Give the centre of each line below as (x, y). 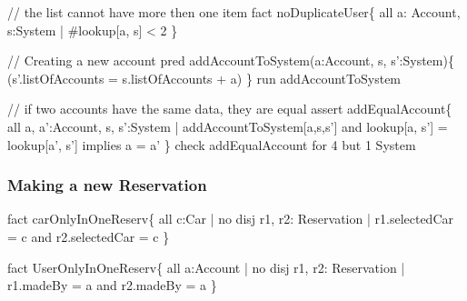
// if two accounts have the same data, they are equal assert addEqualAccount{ (230, 109)
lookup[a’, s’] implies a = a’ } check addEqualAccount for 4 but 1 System (212, 144)
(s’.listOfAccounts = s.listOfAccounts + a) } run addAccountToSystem (204, 78)
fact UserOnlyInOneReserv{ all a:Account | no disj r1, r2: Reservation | (206, 267)
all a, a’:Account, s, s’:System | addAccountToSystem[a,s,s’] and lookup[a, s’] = (228, 126)
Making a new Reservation (107, 185)
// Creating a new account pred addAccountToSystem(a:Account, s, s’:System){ (231, 60)
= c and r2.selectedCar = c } (89, 236)
